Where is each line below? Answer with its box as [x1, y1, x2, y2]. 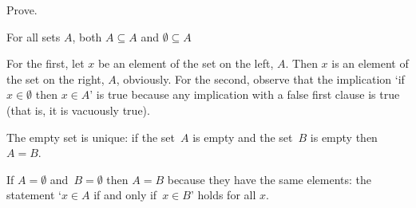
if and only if [93, 186, 157, 203]
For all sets [6, 28, 61, 45]
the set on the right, [6, 70, 105, 87]
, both [72, 28, 102, 45]
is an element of [331, 55, 409, 72]
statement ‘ [6, 186, 61, 203]
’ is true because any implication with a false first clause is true [89, 86, 400, 103]
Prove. [6, 2, 38, 18]
